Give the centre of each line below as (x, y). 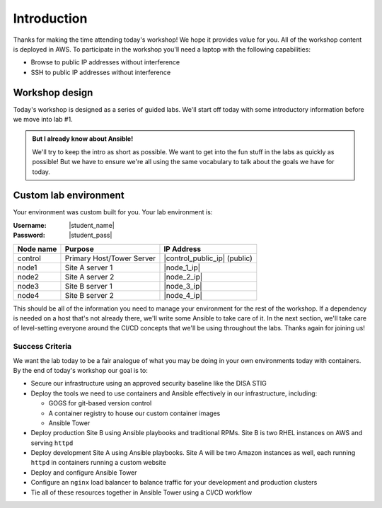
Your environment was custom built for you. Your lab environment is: (113, 212)
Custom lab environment (69, 196)
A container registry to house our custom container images (134, 413)
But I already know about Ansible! (83, 139)
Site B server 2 (89, 295)
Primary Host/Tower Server (110, 258)
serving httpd (52, 443)
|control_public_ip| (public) (208, 258)
